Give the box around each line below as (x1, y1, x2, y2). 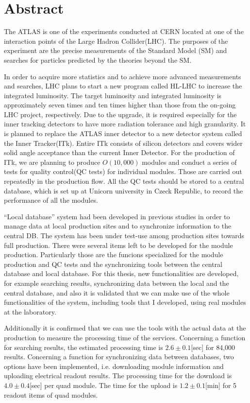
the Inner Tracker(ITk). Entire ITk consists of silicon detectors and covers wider (4, 138, 243, 148)
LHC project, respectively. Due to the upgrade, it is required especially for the (4, 109, 237, 119)
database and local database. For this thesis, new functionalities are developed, (4, 268, 239, 279)
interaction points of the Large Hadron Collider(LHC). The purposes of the (4, 35, 228, 46)
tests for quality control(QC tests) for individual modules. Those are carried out (4, 166, 242, 176)
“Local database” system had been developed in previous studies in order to (4, 211, 230, 221)
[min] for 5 (205, 380, 237, 390)
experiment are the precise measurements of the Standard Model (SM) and (4, 45, 227, 55)
